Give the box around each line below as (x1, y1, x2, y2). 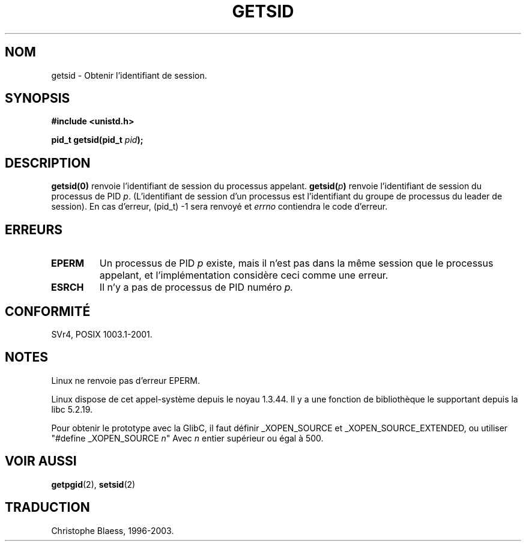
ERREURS (5, 222, 63, 237)
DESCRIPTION (5, 155, 91, 171)
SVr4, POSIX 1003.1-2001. (51, 329, 153, 339)
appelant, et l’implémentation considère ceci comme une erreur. (99, 269, 388, 282)
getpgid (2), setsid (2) (51, 479, 136, 490)
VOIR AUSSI (5, 453, 77, 469)
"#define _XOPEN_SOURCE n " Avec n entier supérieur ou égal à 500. (51, 432, 324, 443)
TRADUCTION (5, 500, 90, 515)
